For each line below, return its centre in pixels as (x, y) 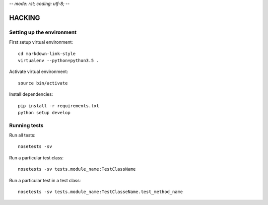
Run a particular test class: (36, 158)
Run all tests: (22, 135)
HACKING (25, 18)
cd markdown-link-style (47, 54)
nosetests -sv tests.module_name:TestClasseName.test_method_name (100, 192)
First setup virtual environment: (41, 42)
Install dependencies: (31, 94)
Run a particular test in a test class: (45, 180)
